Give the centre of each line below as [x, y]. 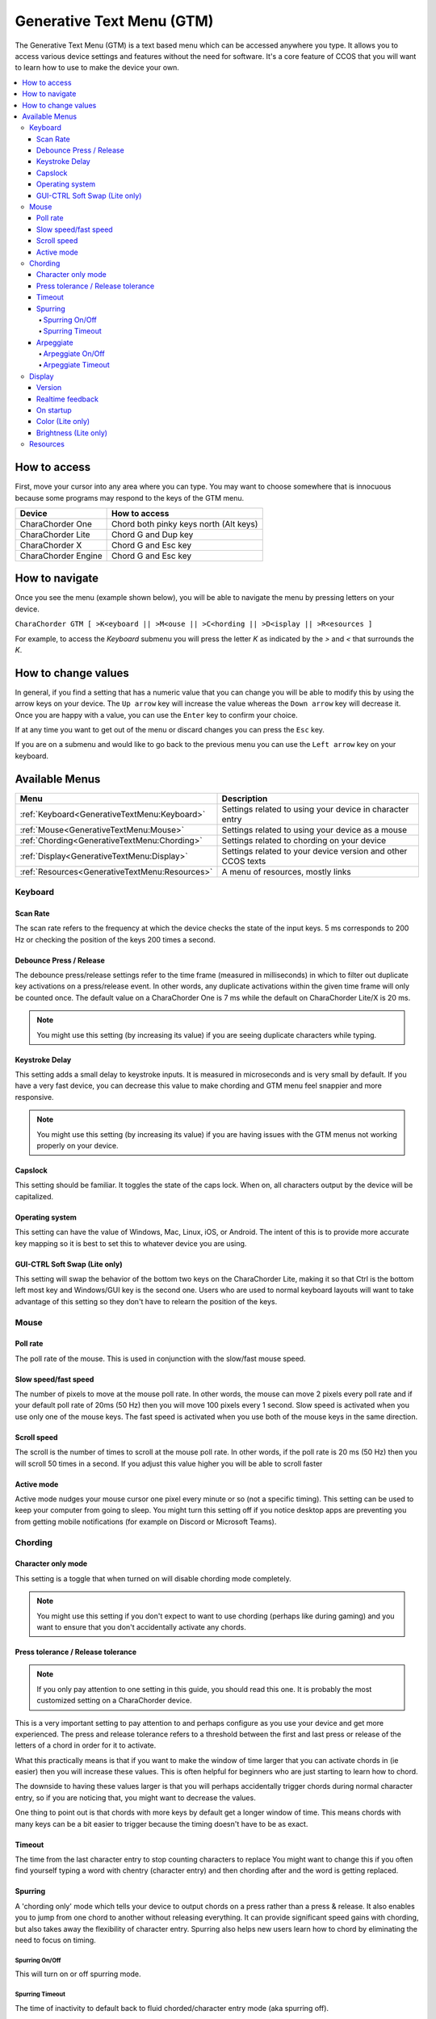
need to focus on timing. [55, 1940]
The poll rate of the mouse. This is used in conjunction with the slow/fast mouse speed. [160, 1358]
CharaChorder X [51, 545]
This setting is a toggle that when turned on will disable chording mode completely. [153, 1578]
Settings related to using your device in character [315, 809]
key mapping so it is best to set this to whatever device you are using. [131, 1243]
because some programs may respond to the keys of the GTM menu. [130, 497]
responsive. [34, 1097]
